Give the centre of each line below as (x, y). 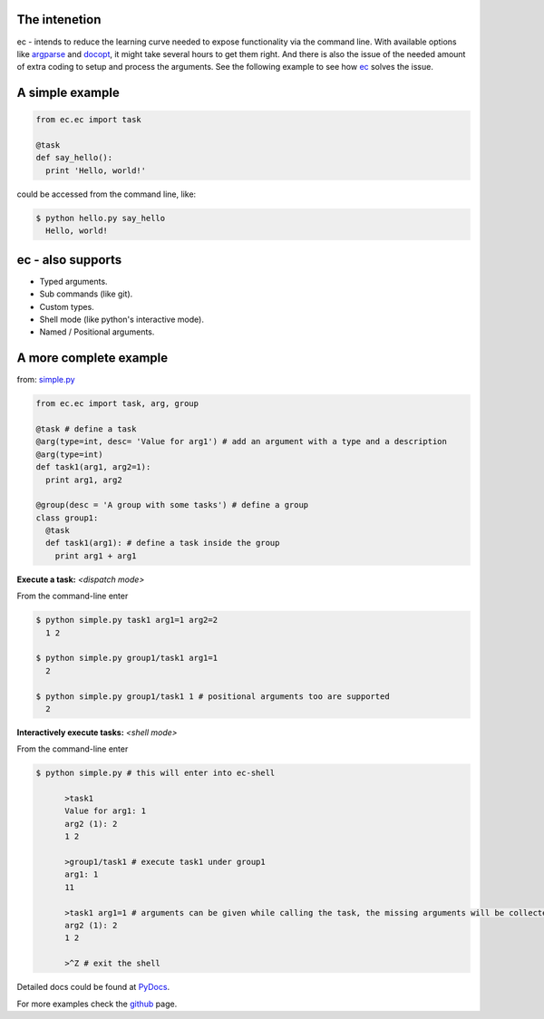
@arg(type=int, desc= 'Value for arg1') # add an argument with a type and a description (242, 442)
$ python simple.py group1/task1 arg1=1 (126, 658)
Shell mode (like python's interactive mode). (121, 319)
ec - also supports (69, 260)
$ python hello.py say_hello (101, 218)
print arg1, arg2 (84, 480)
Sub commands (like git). (86, 294)
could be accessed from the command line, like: (107, 194)
